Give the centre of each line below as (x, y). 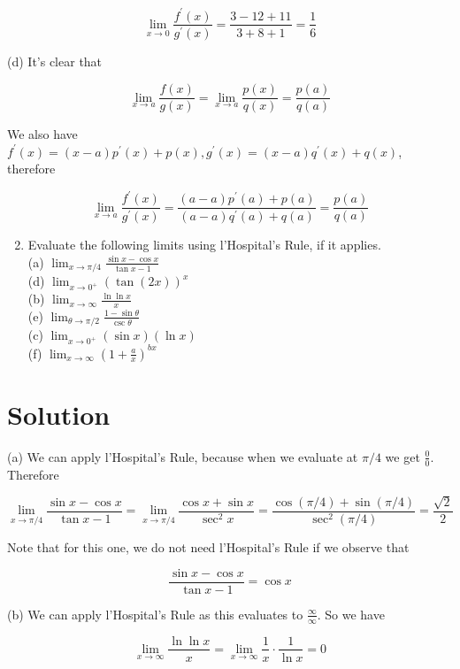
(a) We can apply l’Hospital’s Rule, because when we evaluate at (183, 456)
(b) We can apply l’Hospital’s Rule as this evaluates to (155, 614)
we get (402, 456)
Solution (59, 414)
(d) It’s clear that (55, 62)
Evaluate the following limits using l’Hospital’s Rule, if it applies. (204, 245)
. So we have (351, 614)
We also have (42, 134)
